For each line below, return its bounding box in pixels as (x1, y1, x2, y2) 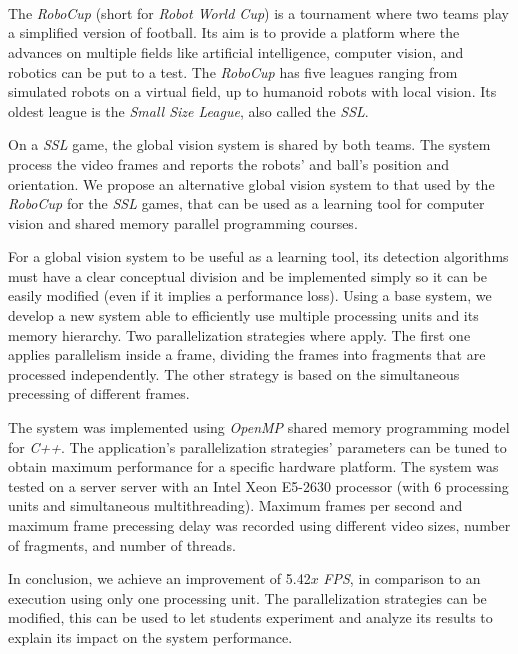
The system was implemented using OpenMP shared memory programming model (8, 417, 510, 438)
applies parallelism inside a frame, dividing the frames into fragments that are (8, 344, 486, 365)
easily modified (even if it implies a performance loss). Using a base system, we (8, 285, 492, 306)
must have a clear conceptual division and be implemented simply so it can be (8, 265, 488, 286)
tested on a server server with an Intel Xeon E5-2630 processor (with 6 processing (8, 475, 509, 496)
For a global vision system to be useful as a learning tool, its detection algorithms (8, 246, 509, 267)
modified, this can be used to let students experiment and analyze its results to (8, 607, 493, 628)
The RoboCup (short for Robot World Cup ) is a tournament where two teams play (8, 2, 509, 23)
